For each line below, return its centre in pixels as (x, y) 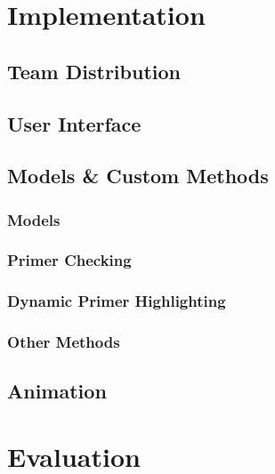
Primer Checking (69, 260)
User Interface (74, 123)
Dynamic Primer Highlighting (117, 301)
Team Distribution (94, 71)
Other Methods (64, 342)
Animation (57, 391)
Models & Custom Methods (138, 176)
